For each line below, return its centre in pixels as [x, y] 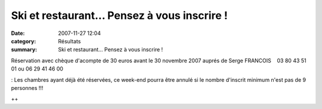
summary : [24, 50]
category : [24, 41]
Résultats [69, 41]
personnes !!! [27, 88]
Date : [18, 33]
